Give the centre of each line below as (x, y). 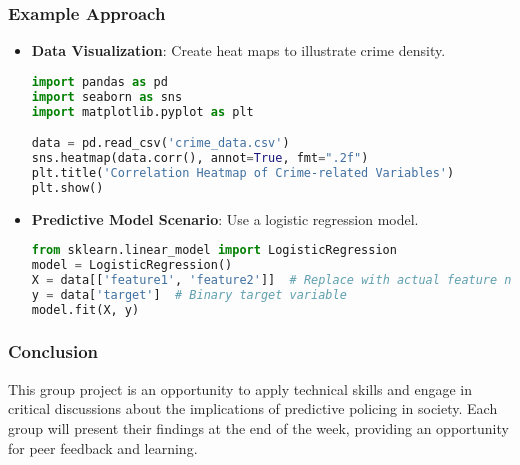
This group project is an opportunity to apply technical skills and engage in (240, 388)
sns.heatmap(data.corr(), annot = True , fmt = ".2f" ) (200, 157)
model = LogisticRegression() (132, 265)
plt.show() (67, 187)
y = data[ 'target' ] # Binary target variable (189, 294)
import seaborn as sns (107, 96)
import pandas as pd (99, 81)
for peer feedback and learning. (103, 447)
